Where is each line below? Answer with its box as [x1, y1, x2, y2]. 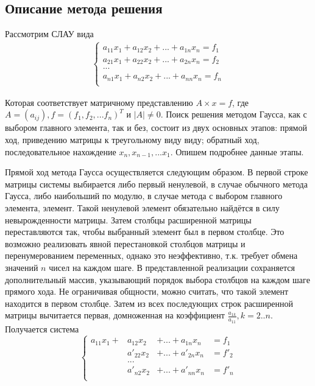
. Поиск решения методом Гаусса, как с [160, 108, 307, 121]
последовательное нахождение [5, 145, 116, 158]
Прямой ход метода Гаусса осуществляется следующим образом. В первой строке [5, 166, 308, 178]
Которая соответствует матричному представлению [5, 96, 193, 108]
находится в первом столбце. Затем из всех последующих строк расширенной [5, 297, 294, 309]
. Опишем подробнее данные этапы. [170, 145, 304, 158]
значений [5, 261, 38, 273]
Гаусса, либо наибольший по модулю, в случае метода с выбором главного [5, 189, 283, 202]
